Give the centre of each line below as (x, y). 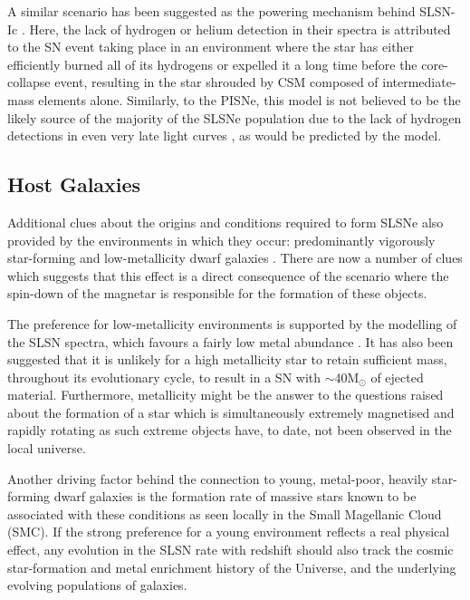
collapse (29, 82)
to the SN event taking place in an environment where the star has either (211, 47)
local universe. (47, 448)
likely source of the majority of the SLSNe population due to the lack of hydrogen (235, 117)
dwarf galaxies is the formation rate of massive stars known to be (235, 496)
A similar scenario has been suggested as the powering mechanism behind (211, 11)
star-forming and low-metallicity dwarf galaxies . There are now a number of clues (235, 258)
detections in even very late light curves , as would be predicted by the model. (225, 135)
